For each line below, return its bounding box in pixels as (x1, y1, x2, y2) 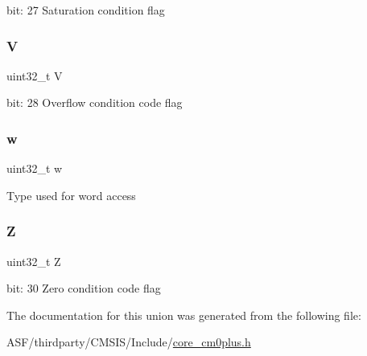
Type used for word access (6, 186, 136, 203)
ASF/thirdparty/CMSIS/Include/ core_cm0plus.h (6, 333, 251, 350)
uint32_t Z (6, 252, 61, 269)
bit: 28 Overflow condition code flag (6, 94, 183, 111)
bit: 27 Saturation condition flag (6, 2, 165, 18)
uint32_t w (6, 160, 63, 177)
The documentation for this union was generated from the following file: (6, 306, 361, 323)
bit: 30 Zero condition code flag (6, 280, 161, 297)
